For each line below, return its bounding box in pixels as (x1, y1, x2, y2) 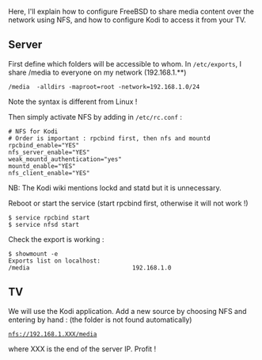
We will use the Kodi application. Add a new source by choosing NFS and (8, 306, 247, 316)
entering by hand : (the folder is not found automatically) (8, 315, 192, 324)
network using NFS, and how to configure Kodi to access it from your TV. (8, 15, 247, 25)
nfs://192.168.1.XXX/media (8, 330, 97, 338)
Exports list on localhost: (8, 257, 101, 265)
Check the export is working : (8, 234, 104, 244)
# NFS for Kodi (8, 127, 59, 136)
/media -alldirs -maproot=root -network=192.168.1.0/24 (8, 82, 200, 90)
